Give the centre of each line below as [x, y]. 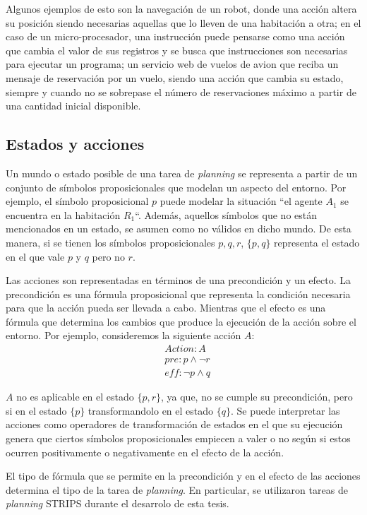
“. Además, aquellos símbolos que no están [226, 214]
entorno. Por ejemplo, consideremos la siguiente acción [124, 335]
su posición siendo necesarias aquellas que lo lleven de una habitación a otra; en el [183, 22]
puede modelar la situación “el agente [241, 201]
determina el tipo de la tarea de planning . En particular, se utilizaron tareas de [177, 489]
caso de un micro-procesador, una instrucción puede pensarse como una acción [175, 36]
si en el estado [36, 410]
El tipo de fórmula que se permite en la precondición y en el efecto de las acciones [183, 476]
